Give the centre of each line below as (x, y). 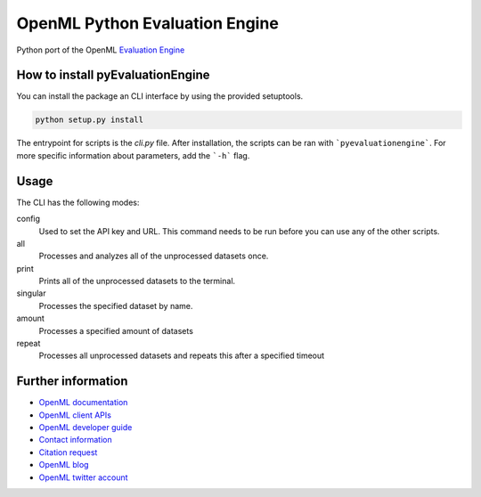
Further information (72, 382)
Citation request (68, 452)
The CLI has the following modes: (78, 202)
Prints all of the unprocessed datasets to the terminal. (137, 281)
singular (31, 293)
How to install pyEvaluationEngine (113, 75)
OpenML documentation (83, 403)
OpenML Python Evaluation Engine (148, 23)
